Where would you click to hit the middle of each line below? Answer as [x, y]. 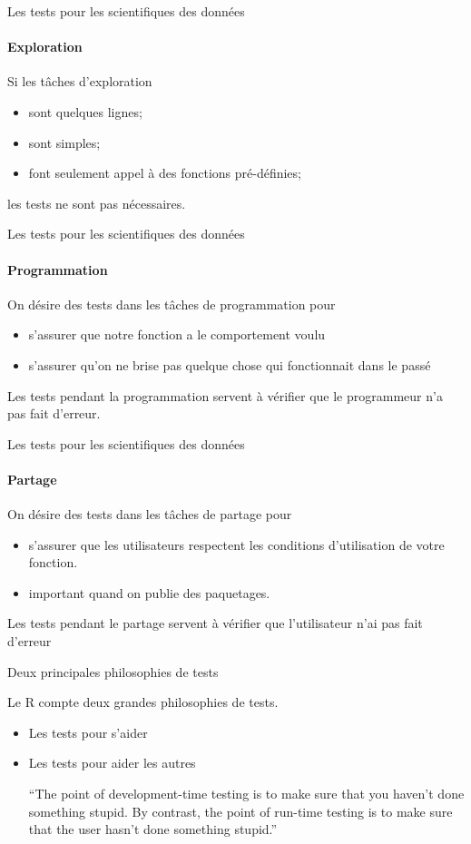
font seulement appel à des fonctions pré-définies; [165, 173]
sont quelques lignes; [85, 111]
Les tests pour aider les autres [112, 763]
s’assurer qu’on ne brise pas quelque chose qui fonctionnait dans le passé [230, 364]
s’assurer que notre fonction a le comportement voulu [177, 334]
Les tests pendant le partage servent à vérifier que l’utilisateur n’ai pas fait [215, 623]
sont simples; [64, 142]
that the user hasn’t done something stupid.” [153, 829]
